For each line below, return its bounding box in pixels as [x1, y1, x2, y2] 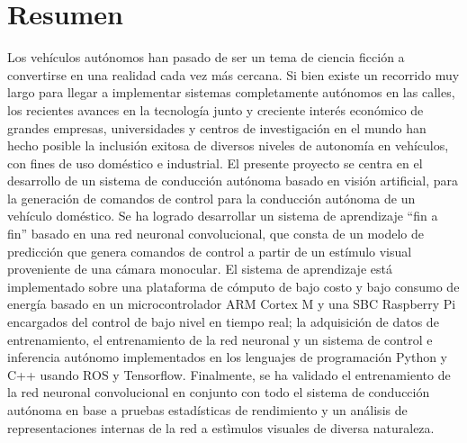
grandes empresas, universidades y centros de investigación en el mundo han [7, 118, 427, 137]
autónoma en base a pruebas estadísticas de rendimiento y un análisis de [7, 401, 408, 419]
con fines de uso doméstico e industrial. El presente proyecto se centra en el [7, 153, 423, 172]
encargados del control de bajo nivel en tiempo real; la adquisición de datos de [7, 312, 439, 331]
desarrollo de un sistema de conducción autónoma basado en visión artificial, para [7, 171, 459, 190]
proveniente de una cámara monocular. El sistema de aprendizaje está [7, 259, 392, 278]
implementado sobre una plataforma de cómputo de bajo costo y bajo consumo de [7, 276, 460, 295]
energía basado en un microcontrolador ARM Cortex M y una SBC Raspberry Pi [7, 294, 456, 313]
